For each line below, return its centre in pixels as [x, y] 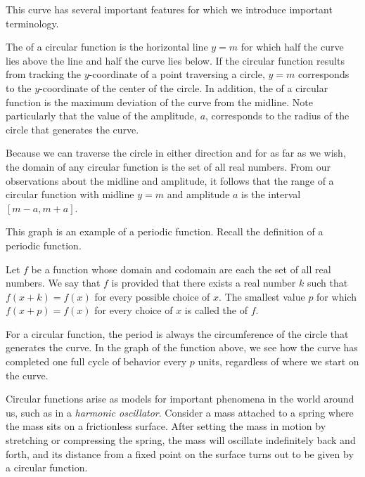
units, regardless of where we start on [278, 361]
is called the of [216, 310]
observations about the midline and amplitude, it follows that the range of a [170, 180]
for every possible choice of [152, 296]
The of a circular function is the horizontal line [107, 47]
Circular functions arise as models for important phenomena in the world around [180, 399]
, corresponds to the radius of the [277, 116]
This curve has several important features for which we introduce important [169, 9]
